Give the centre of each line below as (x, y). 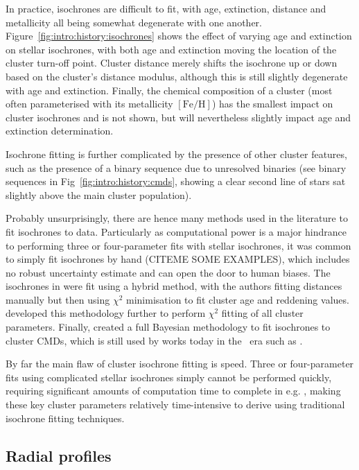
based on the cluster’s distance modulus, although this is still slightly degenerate (177, 76)
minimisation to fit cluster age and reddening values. (238, 299)
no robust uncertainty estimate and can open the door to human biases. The (168, 272)
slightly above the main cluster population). (99, 194)
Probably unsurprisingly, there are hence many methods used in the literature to (177, 218)
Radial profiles (59, 455)
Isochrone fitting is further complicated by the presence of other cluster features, (176, 154)
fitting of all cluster (262, 313)
